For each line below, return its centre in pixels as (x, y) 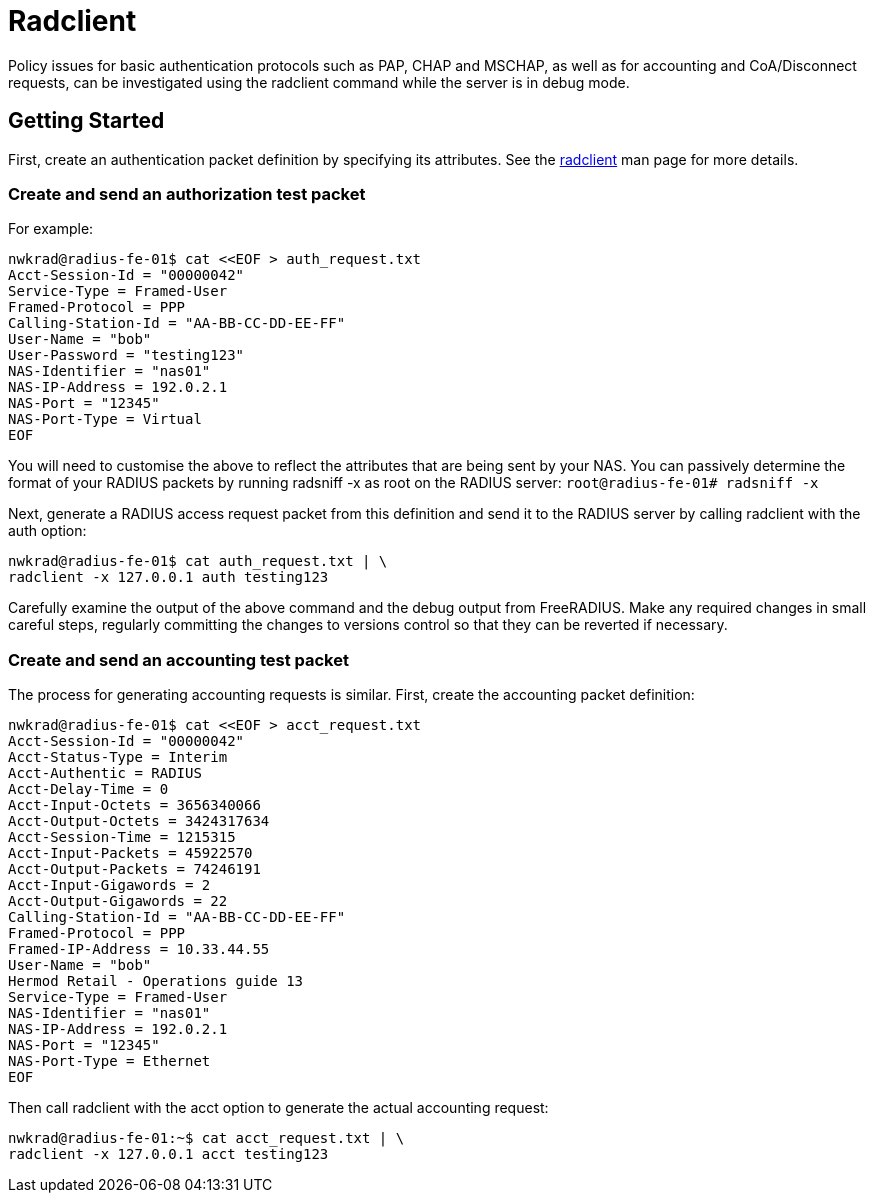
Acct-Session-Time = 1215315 (122, 837)
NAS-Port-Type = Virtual (105, 419)
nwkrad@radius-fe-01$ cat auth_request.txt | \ (198, 561)
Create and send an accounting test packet (178, 659)
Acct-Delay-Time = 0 (88, 789)
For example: (51, 229)
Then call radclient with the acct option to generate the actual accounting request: (278, 1108)
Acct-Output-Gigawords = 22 (118, 901)
